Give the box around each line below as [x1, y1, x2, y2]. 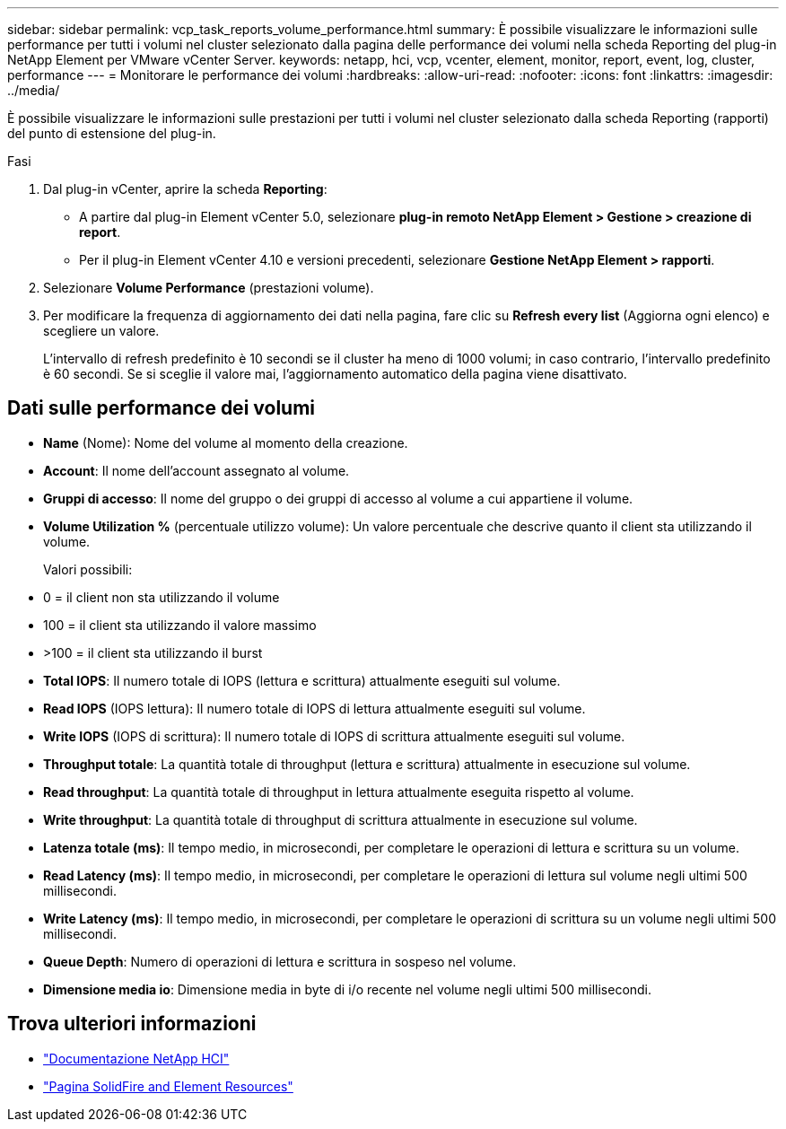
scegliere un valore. [43, 323, 160, 338]
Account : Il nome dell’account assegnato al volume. [43, 462, 350, 478]
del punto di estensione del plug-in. [7, 126, 216, 141]
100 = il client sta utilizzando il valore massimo [43, 617, 317, 633]
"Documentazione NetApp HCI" [43, 1050, 230, 1066]
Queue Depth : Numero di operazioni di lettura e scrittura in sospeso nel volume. [43, 953, 517, 969]
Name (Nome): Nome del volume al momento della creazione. [43, 434, 408, 451]
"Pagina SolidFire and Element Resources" [43, 1078, 293, 1094]
